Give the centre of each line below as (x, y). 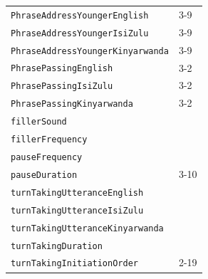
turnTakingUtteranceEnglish (77, 193)
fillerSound (39, 122)
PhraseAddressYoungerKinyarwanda (90, 51)
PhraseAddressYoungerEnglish (80, 15)
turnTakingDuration (57, 246)
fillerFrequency (49, 140)
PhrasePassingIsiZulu (62, 86)
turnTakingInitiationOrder (74, 264)
